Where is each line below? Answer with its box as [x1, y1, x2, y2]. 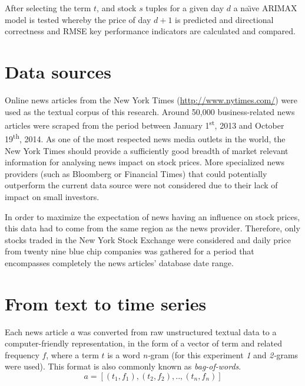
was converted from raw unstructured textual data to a [77, 325, 277, 338]
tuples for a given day [145, 2, 224, 14]
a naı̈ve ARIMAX [233, 2, 297, 14]
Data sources [5, 59, 111, 83]
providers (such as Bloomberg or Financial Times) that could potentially [5, 167, 267, 179]
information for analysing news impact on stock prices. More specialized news [5, 156, 285, 168]
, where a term [46, 348, 99, 361]
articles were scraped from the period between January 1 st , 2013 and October [5, 117, 284, 131]
